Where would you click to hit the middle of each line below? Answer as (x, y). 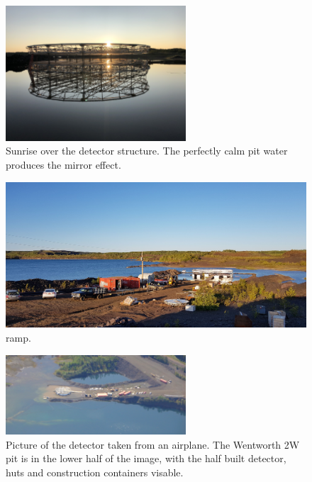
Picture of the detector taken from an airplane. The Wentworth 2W (153, 444)
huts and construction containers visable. (95, 472)
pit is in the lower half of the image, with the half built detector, (146, 458)
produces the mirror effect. (63, 164)
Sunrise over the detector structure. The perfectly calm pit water (147, 151)
